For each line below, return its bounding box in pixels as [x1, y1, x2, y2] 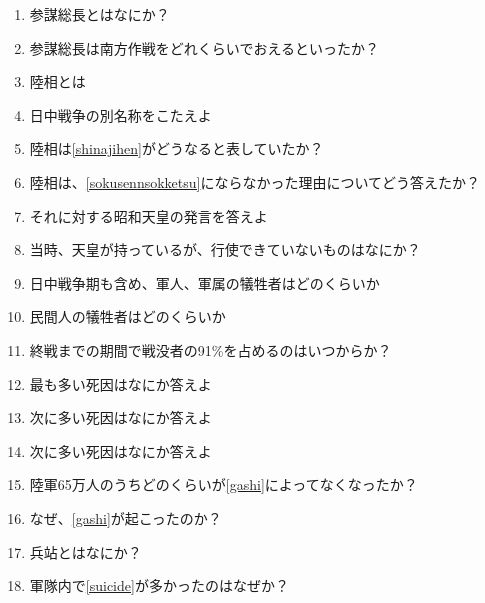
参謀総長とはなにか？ [29, 4, 170, 24]
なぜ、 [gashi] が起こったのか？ [29, 507, 222, 528]
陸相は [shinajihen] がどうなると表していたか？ [29, 138, 324, 159]
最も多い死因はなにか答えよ [29, 373, 212, 394]
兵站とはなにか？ [29, 541, 142, 562]
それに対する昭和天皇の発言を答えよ [29, 205, 268, 226]
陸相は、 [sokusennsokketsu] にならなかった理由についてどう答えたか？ [29, 171, 481, 192]
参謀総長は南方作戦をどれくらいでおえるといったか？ [29, 37, 379, 58]
